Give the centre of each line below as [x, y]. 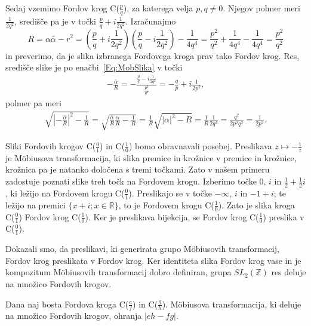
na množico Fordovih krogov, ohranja [74, 316]
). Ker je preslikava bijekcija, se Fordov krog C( [172, 216]
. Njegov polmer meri [261, 8]
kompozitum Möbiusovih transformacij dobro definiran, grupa [118, 272]
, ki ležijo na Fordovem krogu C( [65, 193]
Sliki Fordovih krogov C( [51, 146]
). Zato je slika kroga [256, 204]
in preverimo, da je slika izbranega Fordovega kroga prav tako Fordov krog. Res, [153, 55]
